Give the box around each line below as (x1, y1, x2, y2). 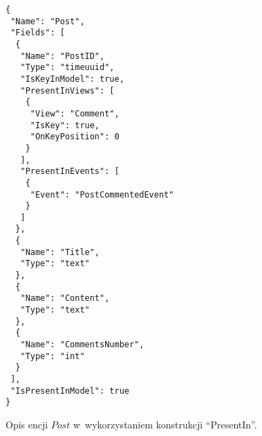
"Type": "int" (20, 351, 85, 361)
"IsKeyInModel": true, (20, 73, 124, 84)
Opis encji (6, 417, 48, 431)
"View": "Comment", (30, 108, 120, 119)
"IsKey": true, (30, 120, 100, 130)
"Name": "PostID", (20, 51, 105, 61)
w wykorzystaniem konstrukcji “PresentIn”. (73, 417, 257, 431)
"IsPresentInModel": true (10, 385, 129, 396)
